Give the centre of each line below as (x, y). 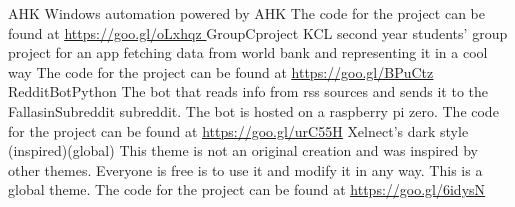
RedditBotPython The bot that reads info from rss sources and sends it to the (248, 91)
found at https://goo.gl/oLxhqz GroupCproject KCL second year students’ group (258, 32)
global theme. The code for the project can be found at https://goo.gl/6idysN (247, 189)
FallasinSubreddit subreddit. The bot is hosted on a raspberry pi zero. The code (253, 110)
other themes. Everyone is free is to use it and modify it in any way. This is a (245, 169)
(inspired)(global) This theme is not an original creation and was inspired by (243, 150)
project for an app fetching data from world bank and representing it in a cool (248, 52)
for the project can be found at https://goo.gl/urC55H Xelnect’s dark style (238, 130)
